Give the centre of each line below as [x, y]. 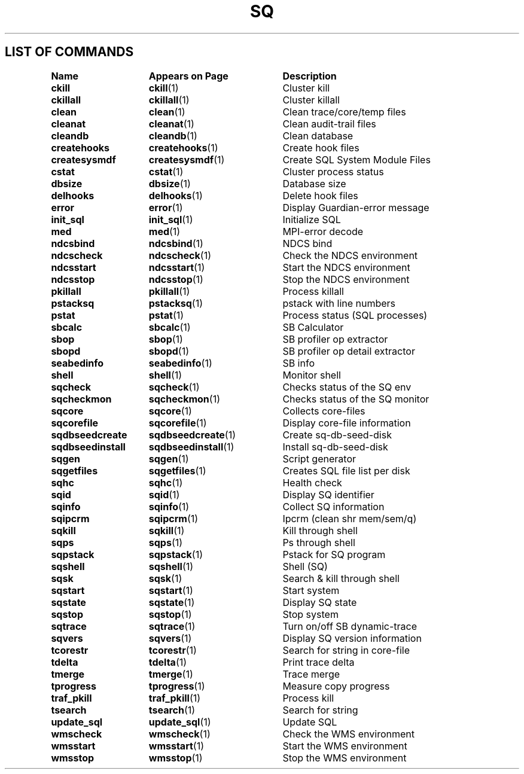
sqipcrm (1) [173, 518]
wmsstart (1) [176, 746]
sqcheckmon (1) [184, 399]
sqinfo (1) [169, 506]
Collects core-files [324, 411]
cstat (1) [166, 171]
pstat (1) [166, 315]
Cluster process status [333, 171]
